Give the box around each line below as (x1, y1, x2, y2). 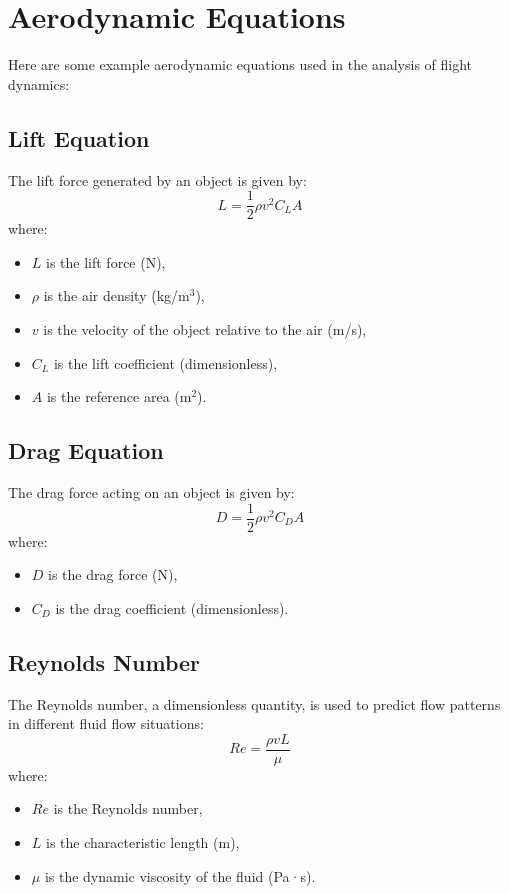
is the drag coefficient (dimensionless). (55, 597, 289, 618)
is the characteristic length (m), (46, 832, 240, 853)
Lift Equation (8, 122, 150, 153)
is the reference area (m (46, 386, 192, 407)
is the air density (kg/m (43, 285, 190, 306)
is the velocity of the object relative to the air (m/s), (43, 318, 367, 339)
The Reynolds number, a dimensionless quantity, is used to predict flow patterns (8, 693, 501, 714)
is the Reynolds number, (53, 798, 203, 819)
